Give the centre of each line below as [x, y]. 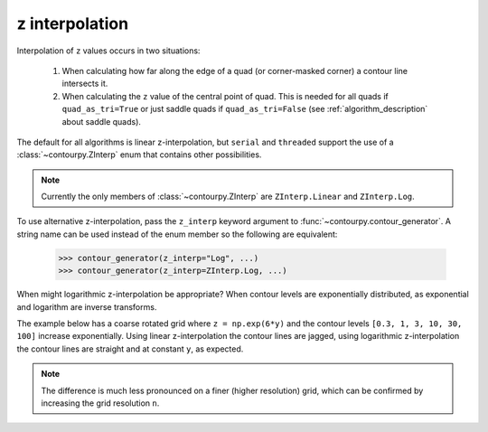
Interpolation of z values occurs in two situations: [108, 51]
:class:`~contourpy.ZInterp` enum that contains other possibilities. [139, 155]
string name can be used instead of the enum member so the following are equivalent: [177, 234]
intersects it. [85, 84]
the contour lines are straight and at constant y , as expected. [130, 349]
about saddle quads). [102, 121]
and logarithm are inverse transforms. [87, 306]
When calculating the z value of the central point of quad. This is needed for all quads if [225, 96]
